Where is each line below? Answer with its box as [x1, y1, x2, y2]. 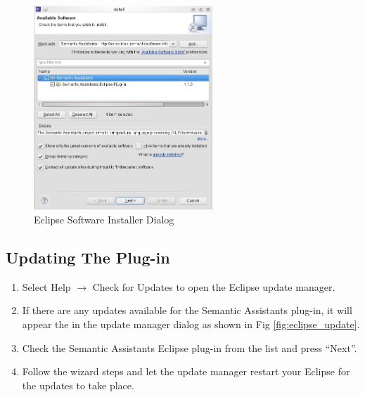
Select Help [22, 279, 71, 294]
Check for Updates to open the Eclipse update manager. [92, 279, 335, 294]
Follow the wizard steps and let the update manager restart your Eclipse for [22, 364, 350, 379]
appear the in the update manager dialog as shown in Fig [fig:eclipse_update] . [22, 317, 360, 332]
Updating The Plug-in [6, 247, 170, 268]
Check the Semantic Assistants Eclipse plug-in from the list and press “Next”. [22, 340, 357, 355]
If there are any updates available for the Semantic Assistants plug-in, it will [22, 303, 352, 318]
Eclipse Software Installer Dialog [34, 212, 174, 227]
